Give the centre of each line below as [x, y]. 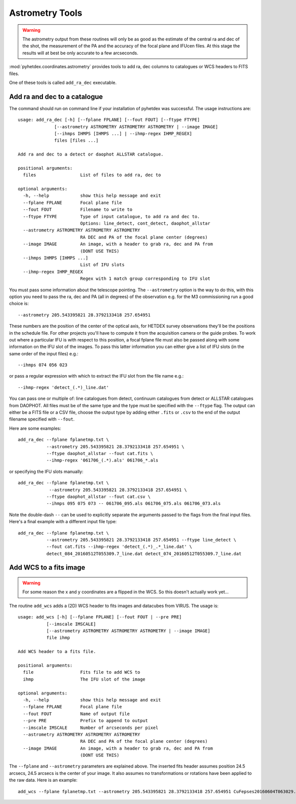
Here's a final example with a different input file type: [63, 522]
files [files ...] [76, 140]
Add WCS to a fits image [47, 568]
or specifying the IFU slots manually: [46, 471]
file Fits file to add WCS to [82, 672]
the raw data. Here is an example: [43, 780]
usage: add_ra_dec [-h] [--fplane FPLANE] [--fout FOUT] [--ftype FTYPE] [109, 120]
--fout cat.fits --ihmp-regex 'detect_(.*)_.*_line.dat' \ [119, 547]
